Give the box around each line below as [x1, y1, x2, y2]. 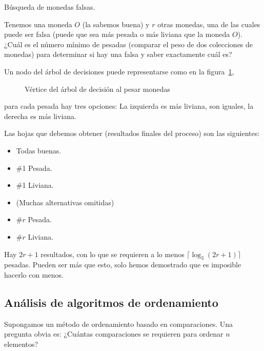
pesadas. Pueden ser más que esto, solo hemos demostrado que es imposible [4, 259, 241, 270]
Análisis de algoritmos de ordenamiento [4, 294, 218, 310]
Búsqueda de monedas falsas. [4, 2, 95, 12]
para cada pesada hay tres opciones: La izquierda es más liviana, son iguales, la [4, 101, 254, 111]
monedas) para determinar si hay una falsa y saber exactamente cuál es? [4, 49, 232, 60]
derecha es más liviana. [4, 110, 76, 121]
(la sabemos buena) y [82, 18, 150, 29]
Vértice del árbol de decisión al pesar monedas [25, 83, 170, 94]
